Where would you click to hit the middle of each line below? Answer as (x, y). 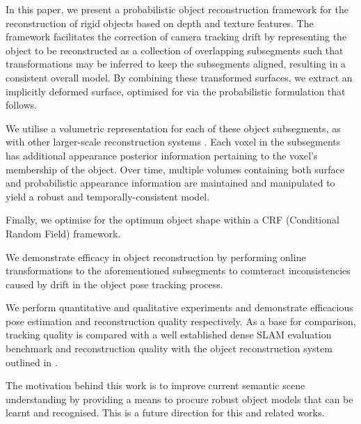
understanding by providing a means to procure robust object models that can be (179, 399)
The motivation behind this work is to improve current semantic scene (155, 385)
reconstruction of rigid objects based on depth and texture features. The (160, 23)
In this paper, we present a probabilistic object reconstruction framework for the (177, 9)
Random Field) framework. (63, 233)
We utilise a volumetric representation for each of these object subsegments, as (173, 128)
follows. (22, 105)
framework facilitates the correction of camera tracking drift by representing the (176, 37)
